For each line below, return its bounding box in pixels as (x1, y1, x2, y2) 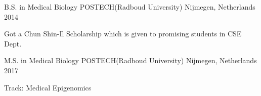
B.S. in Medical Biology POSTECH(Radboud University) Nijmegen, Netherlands (4, 2, 255, 12)
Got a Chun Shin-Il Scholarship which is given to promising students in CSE (4, 28, 242, 39)
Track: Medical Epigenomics (4, 82, 92, 92)
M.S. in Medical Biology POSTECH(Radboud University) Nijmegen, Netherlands (4, 55, 257, 66)
